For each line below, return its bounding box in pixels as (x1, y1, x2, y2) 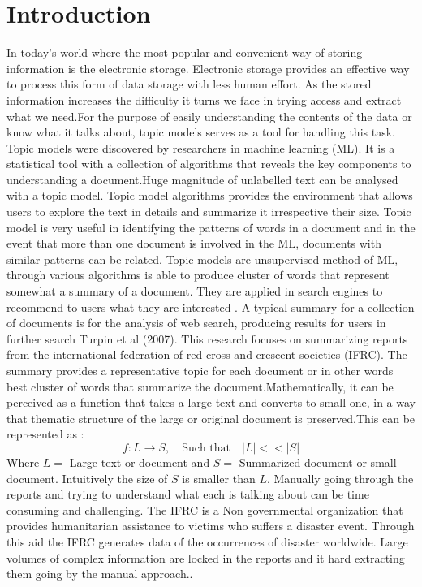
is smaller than (182, 469, 256, 486)
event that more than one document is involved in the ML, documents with (6, 235, 381, 252)
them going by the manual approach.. (6, 565, 193, 582)
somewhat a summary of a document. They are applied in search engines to (6, 283, 383, 300)
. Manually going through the (266, 469, 414, 486)
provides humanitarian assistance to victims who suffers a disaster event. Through (6, 517, 415, 534)
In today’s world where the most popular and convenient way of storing (6, 44, 363, 61)
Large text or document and (69, 453, 210, 470)
